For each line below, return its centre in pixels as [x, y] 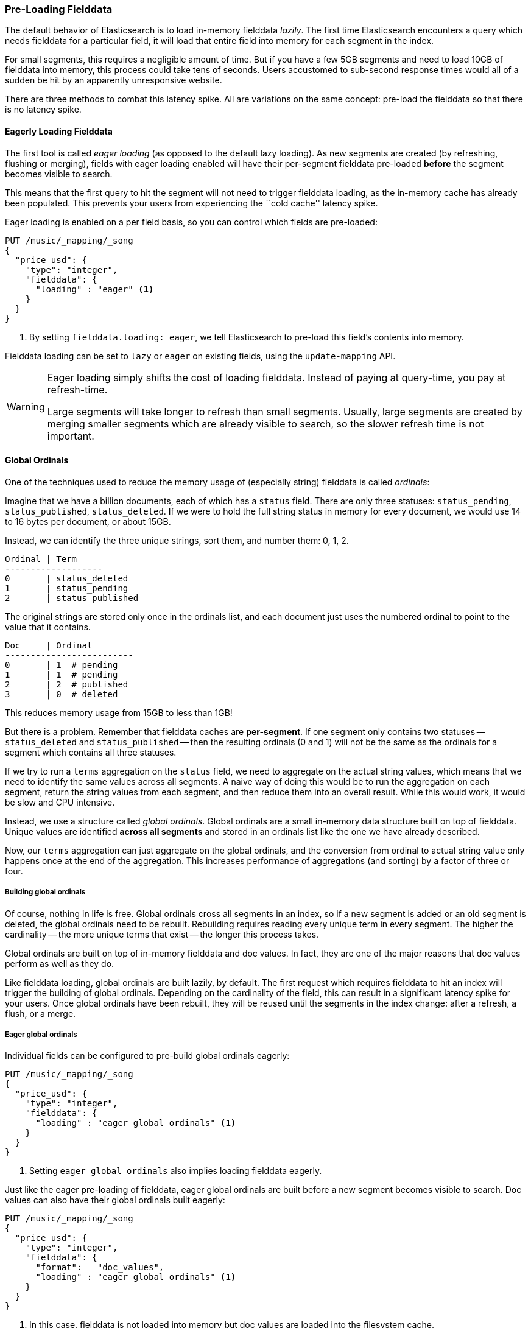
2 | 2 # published [67, 684]
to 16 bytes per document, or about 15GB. [88, 521]
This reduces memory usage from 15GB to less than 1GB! [119, 712]
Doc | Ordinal [49, 645]
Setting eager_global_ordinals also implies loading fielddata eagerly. [176, 1171]
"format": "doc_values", [100, 1267]
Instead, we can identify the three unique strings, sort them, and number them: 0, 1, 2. [177, 540]
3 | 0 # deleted [62, 694]
